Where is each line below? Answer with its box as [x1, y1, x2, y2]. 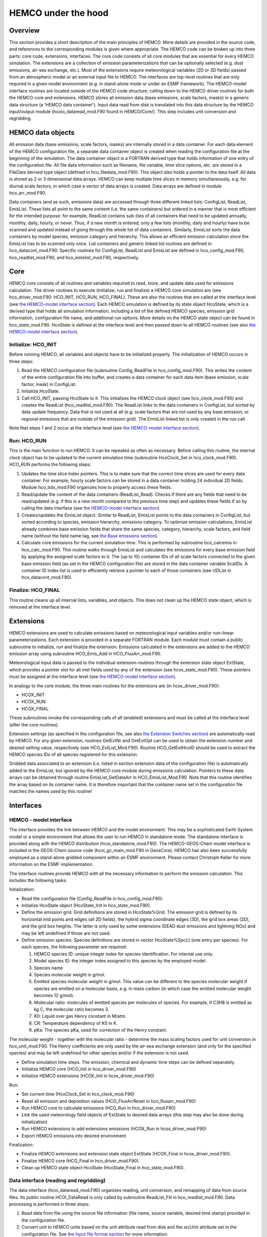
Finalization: [9, 1142, 34, 1147]
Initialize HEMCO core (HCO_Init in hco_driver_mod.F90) [21, 1066, 136, 1072]
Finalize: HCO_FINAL [9, 587, 60, 594]
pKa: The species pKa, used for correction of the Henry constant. [34, 1027, 168, 1033]
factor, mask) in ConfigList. [21, 381, 77, 387]
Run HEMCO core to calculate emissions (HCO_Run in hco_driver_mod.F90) [21, 1105, 176, 1111]
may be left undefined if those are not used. [21, 930, 111, 936]
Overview [9, 26, 40, 35]
